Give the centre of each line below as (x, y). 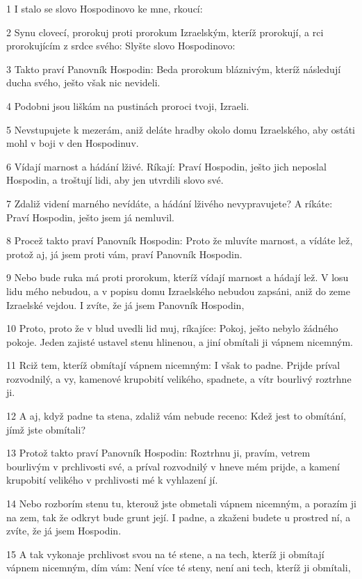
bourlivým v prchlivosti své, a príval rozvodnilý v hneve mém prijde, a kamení (173, 466)
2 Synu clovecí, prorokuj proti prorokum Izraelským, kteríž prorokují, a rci (165, 32)
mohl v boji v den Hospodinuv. (73, 143)
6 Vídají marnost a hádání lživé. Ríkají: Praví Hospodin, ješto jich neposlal (166, 166)
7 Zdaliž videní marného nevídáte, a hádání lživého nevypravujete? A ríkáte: (170, 203)
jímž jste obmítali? (46, 429)
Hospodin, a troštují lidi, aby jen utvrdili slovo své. (115, 180)
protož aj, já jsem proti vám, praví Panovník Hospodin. (124, 254)
